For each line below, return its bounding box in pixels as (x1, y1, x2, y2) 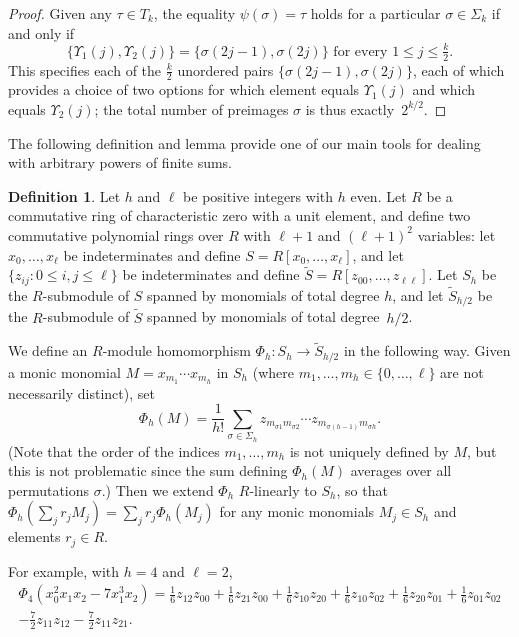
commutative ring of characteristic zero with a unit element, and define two (8, 205, 471, 226)
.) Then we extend (101, 479, 214, 500)
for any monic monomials (219, 501, 375, 522)
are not (440, 361, 484, 382)
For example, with (8, 560, 120, 581)
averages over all (350, 460, 452, 481)
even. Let (350, 185, 407, 206)
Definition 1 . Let (8, 185, 121, 206)
